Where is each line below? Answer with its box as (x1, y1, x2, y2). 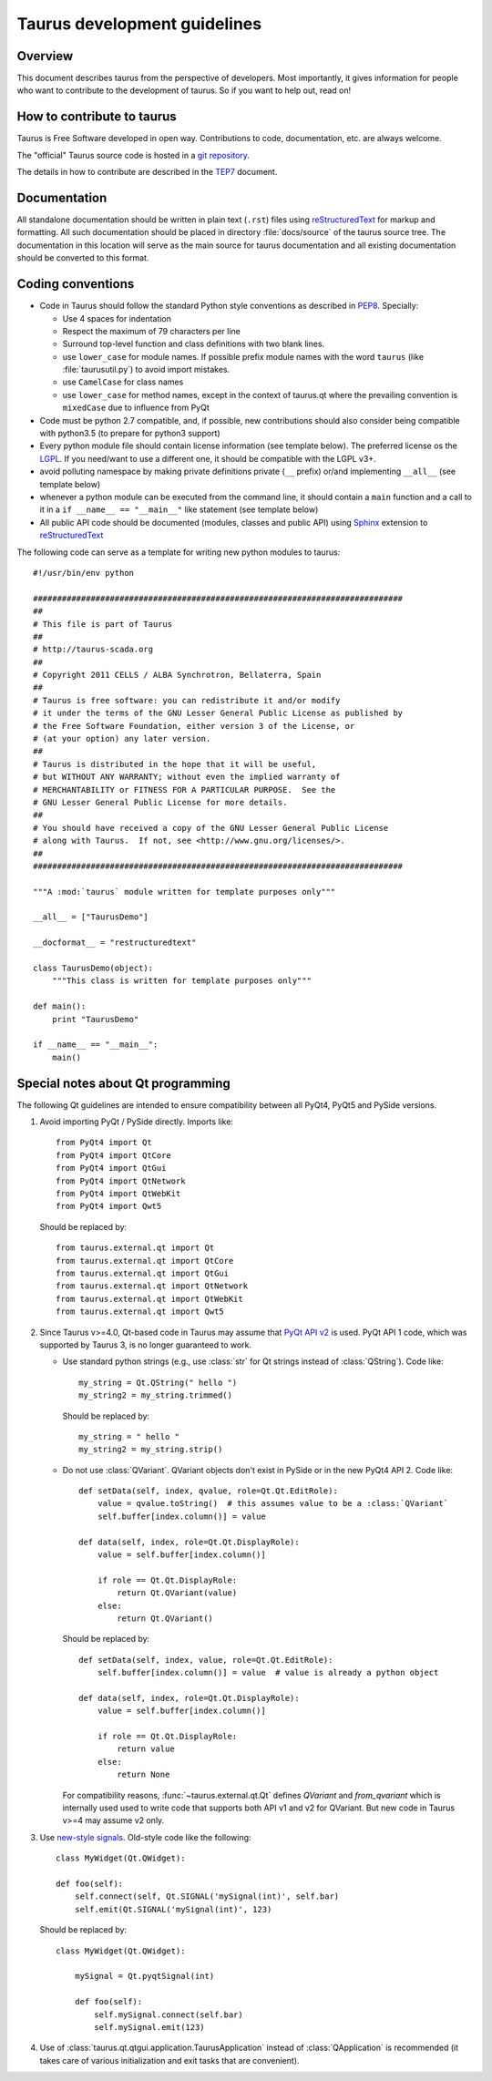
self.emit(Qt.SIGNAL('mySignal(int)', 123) (74, 1904, 272, 1914)
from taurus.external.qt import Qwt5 (56, 1307, 225, 1317)
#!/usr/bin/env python (33, 568, 135, 578)
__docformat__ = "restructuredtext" (33, 938, 197, 948)
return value (117, 1744, 175, 1754)
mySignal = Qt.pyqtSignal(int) (74, 1971, 215, 1982)
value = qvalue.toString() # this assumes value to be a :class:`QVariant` (97, 1499, 449, 1509)
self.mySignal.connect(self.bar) (94, 2009, 243, 2020)
